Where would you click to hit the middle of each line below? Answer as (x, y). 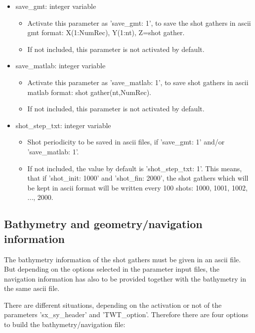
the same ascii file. (32, 288)
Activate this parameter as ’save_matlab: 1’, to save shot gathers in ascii (138, 82)
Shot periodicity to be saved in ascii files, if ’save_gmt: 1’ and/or (126, 142)
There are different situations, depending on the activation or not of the (113, 305)
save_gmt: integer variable (56, 6)
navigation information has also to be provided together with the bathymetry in (125, 278)
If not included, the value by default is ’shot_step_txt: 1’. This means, (135, 168)
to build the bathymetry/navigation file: (65, 324)
